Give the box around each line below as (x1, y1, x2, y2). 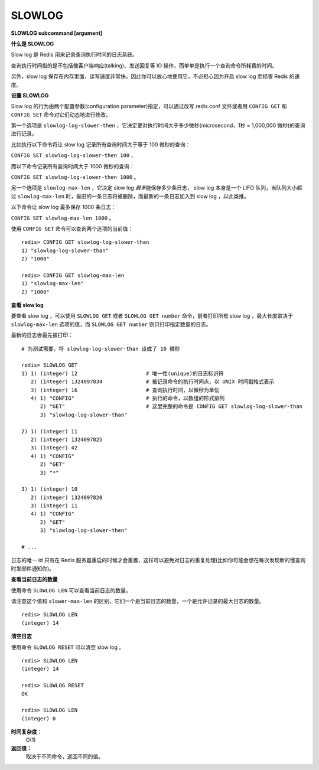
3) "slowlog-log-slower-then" (40, 527, 128, 534)
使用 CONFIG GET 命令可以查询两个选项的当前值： (11, 225, 134, 232)
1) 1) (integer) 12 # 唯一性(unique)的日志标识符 (21, 370, 224, 377)
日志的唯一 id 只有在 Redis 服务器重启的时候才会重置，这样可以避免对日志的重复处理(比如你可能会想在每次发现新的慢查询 (11, 557, 306, 564)
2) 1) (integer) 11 (21, 428, 78, 435)
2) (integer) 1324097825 (30, 436, 103, 443)
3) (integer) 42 (30, 445, 78, 451)
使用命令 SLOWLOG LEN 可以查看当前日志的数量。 (11, 586, 131, 593)
